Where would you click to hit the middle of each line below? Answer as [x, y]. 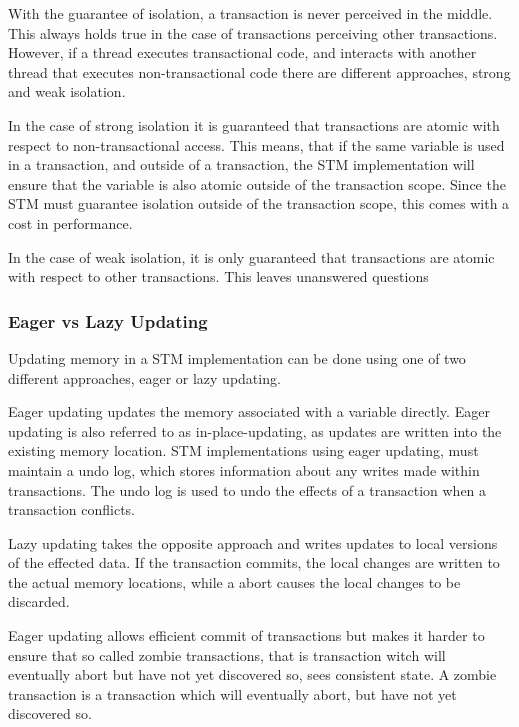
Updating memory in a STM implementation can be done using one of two [237, 357]
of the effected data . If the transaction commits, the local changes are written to [254, 562]
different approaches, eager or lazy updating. [144, 377]
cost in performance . [70, 222]
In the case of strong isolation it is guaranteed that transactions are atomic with [254, 124]
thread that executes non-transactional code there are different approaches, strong [259, 71]
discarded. [39, 601]
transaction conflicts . [71, 509]
